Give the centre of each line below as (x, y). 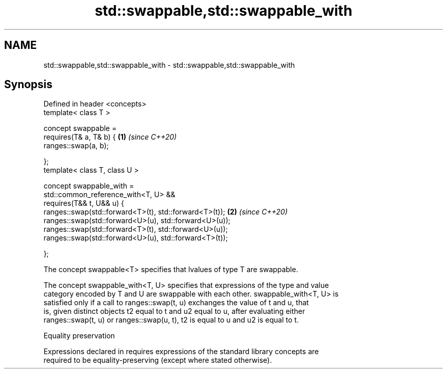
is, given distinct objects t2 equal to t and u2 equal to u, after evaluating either (174, 311)
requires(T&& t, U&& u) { (84, 203)
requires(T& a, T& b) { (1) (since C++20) (110, 137)
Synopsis (28, 85)
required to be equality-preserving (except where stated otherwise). (158, 360)
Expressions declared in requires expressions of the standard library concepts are (181, 352)
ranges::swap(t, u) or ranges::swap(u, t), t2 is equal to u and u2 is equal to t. (171, 320)
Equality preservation (79, 336)
